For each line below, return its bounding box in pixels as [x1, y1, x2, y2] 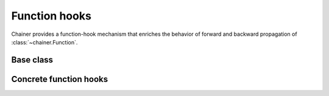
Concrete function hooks [11, 74, 108, 84]
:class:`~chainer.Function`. [11, 38, 78, 46]
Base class [11, 55, 54, 65]
